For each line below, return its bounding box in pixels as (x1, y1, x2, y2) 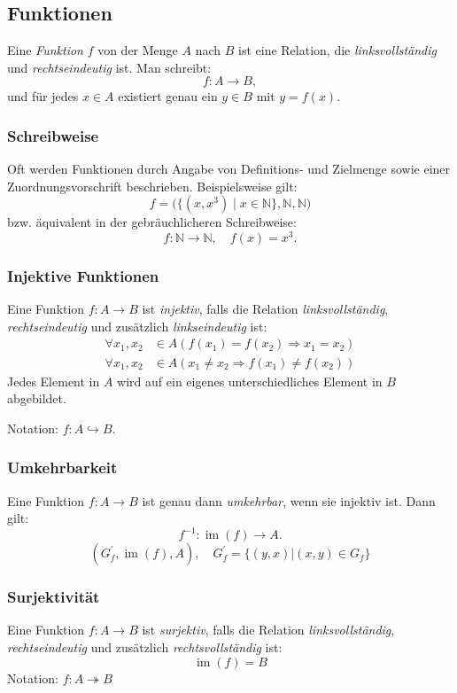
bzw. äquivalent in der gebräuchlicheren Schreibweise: (7, 213, 297, 231)
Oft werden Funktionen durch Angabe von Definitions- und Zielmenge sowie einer (7, 160, 451, 178)
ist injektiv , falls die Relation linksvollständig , (142, 300, 389, 318)
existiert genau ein (118, 87, 218, 105)
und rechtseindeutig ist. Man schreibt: (7, 58, 212, 76)
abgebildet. (7, 389, 66, 408)
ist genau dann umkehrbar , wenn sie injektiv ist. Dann (142, 491, 436, 510)
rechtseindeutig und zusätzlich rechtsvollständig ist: (7, 638, 283, 657)
